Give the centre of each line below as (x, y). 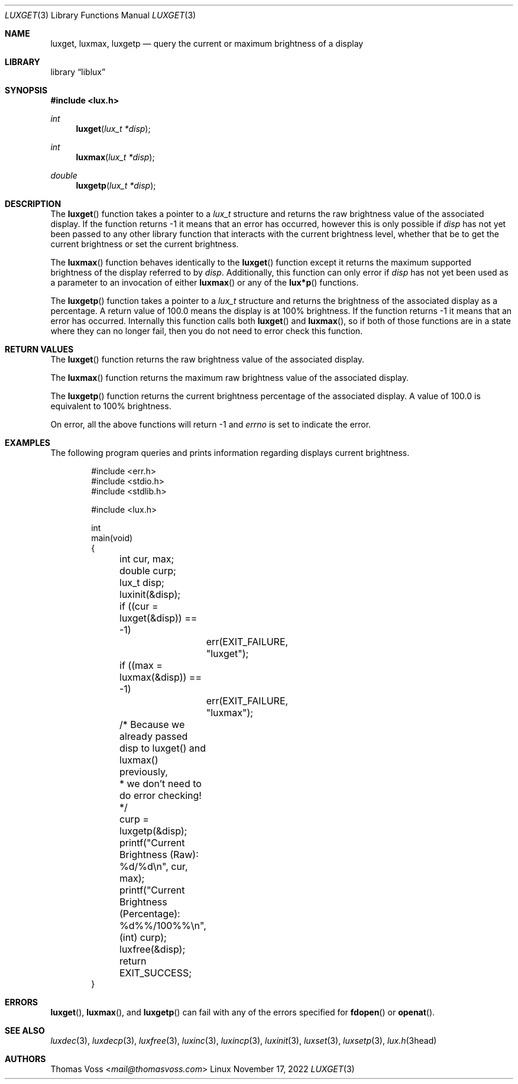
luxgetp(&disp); (153, 831)
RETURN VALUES (39, 349)
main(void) (112, 538)
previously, (144, 772)
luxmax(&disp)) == (161, 677)
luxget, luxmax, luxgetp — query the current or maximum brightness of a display (207, 43)
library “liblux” (78, 72)
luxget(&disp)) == (158, 618)
